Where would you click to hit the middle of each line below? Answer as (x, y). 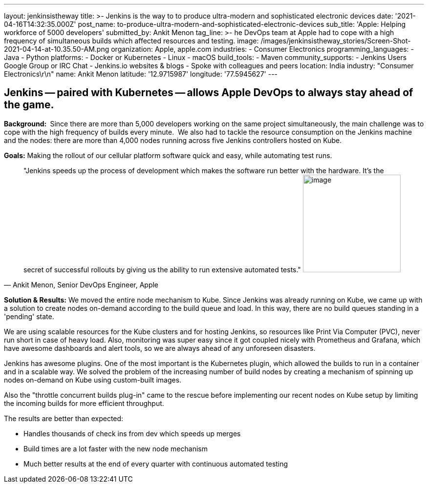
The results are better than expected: (64, 418)
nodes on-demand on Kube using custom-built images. (93, 380)
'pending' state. (29, 316)
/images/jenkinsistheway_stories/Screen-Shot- (336, 41)
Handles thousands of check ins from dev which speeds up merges (132, 433)
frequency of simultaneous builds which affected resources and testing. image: (131, 41)
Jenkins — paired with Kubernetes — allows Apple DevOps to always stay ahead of (209, 93)
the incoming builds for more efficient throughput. (84, 403)
